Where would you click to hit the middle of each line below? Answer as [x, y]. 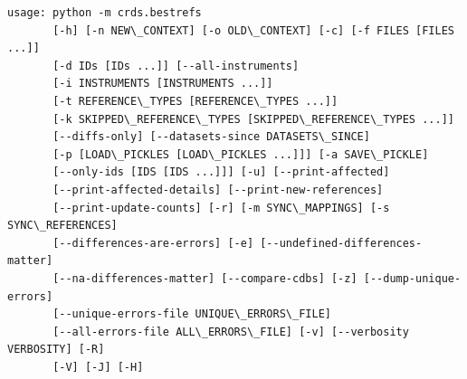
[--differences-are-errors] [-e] [153, 243]
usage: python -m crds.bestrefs [105, 13]
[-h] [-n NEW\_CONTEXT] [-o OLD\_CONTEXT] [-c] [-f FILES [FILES [253, 30]
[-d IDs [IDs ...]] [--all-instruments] [176, 66]
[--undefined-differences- [341, 243]
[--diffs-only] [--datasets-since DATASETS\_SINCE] [211, 137]
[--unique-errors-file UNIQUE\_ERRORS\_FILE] [192, 314]
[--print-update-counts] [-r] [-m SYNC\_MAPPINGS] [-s [221, 208]
